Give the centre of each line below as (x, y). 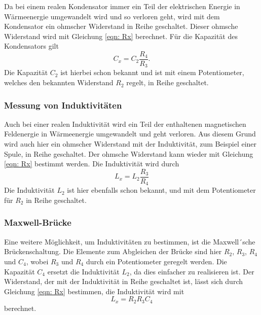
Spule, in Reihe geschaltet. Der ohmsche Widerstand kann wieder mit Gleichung (129, 153)
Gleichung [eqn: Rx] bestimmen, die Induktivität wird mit (94, 291)
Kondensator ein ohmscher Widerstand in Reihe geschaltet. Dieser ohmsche (121, 26)
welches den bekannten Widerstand (59, 82)
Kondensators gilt (31, 46)
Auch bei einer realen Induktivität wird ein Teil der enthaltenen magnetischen (125, 124)
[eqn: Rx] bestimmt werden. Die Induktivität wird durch (92, 164)
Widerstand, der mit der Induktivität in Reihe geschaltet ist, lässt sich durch (123, 281)
